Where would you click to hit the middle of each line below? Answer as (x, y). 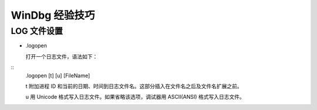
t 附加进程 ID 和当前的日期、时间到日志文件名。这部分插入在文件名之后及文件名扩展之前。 (134, 86)
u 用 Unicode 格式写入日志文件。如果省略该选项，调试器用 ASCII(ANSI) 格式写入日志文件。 (135, 97)
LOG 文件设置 (37, 31)
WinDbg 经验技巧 (53, 15)
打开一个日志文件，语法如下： (62, 56)
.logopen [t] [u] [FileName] (58, 75)
